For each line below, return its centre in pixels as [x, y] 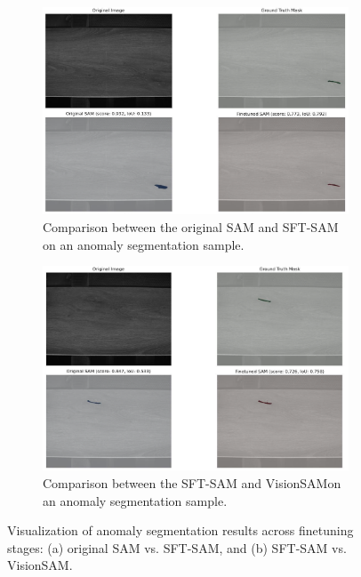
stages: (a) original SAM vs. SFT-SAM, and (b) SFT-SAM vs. [177, 547]
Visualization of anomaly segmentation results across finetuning [180, 530]
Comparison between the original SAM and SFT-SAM [191, 227]
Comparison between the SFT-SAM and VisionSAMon [192, 482]
